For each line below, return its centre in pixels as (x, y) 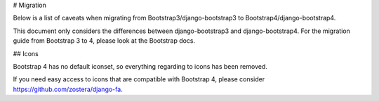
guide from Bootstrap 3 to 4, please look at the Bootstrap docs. (104, 41)
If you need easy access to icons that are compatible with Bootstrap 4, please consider (139, 79)
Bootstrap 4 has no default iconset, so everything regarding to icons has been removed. (140, 66)
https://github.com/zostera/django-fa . (68, 89)
